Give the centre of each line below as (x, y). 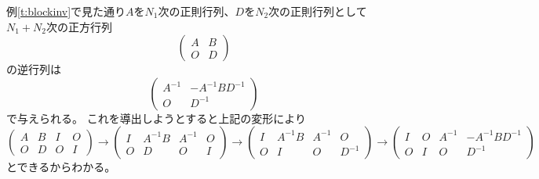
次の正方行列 (79, 26)
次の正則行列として (318, 11)
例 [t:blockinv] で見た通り (66, 11)
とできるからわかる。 (61, 167)
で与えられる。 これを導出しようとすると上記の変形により (156, 118)
